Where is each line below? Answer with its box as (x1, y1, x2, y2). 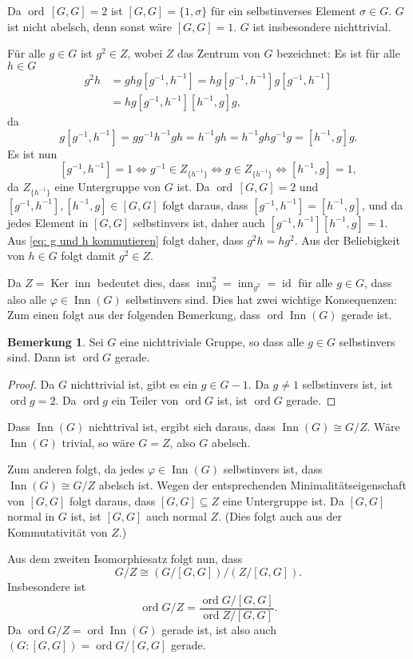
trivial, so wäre (62, 433, 135, 450)
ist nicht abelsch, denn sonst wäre (7, 18, 173, 34)
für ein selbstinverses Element (210, 2, 356, 19)
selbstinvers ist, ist (302, 376, 393, 393)
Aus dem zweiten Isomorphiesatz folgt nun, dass (7, 550, 243, 567)
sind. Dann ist (7, 349, 77, 365)
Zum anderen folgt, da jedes (7, 461, 145, 477)
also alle (7, 290, 47, 307)
